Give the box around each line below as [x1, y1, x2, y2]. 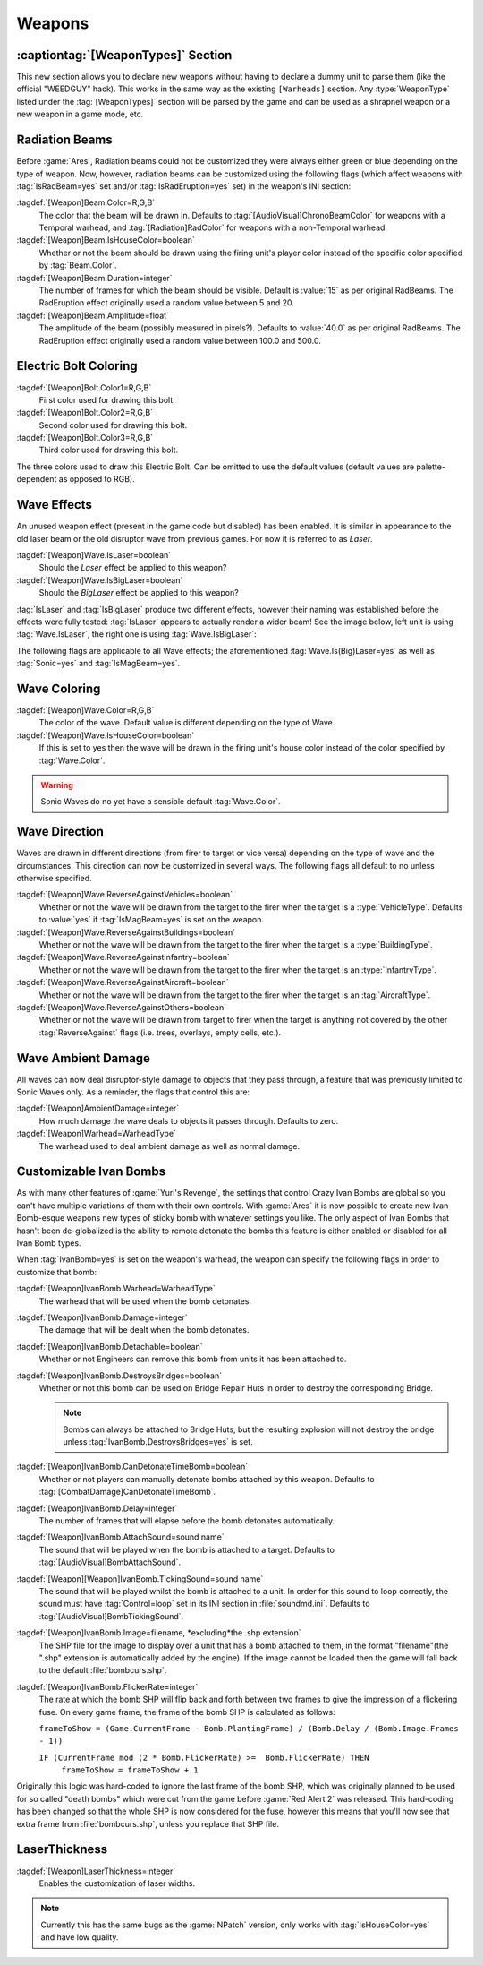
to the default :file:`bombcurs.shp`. [38, 1665, 167, 1676]
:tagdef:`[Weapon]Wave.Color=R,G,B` [16, 704, 155, 716]
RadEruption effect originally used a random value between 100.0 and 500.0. [38, 335, 321, 346]
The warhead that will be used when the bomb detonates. [38, 1295, 252, 1307]
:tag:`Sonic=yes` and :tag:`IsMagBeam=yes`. [16, 658, 181, 669]
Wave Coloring [16, 681, 101, 696]
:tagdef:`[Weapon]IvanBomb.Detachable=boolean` [16, 1341, 203, 1351]
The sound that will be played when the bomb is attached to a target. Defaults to [38, 1544, 335, 1555]
